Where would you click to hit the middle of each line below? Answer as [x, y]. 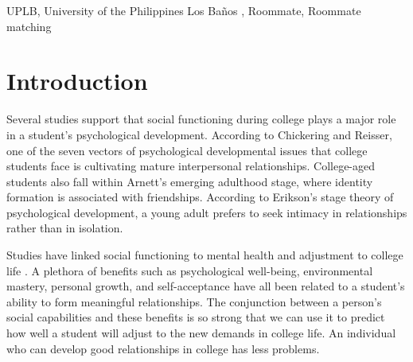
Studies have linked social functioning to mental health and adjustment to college [205, 255]
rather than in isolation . [65, 228]
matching [29, 26]
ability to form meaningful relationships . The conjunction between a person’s [194, 301]
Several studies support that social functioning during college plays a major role [201, 119]
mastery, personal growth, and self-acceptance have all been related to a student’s [206, 286]
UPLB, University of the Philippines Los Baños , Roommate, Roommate [184, 10]
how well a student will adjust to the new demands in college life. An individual [201, 333]
